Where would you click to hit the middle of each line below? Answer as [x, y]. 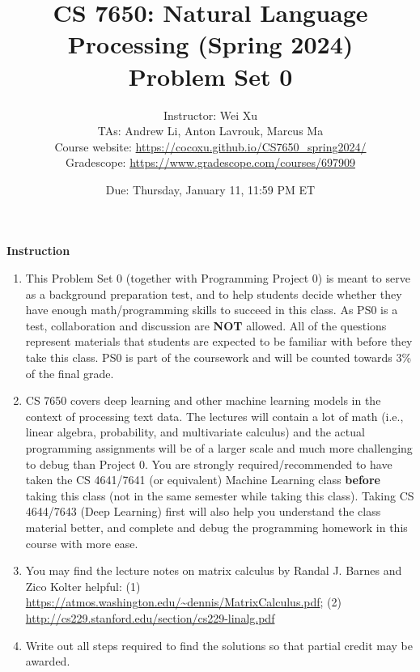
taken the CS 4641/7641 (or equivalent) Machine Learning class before [203, 480]
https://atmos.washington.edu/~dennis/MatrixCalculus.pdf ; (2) [183, 602]
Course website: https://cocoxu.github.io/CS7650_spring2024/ [210, 146]
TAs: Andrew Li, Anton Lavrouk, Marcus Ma [210, 131]
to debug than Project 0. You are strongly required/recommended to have [209, 464]
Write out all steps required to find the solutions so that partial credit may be [219, 645]
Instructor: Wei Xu [210, 115]
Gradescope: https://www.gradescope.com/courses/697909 [210, 162]
